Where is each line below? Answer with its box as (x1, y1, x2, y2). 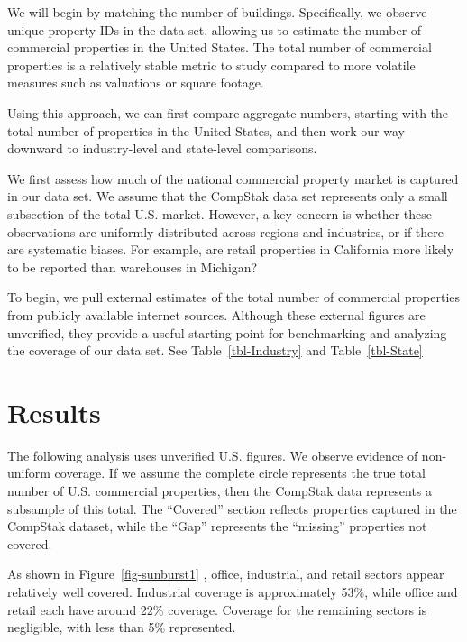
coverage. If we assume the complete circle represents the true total (54, 463, 426, 482)
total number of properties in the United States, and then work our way (7, 121, 405, 140)
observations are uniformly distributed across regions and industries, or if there (7, 222, 444, 241)
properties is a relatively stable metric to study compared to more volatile (7, 55, 416, 74)
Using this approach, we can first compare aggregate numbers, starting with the (7, 103, 449, 122)
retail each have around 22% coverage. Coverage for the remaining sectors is (7, 600, 427, 619)
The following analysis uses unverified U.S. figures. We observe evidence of (7, 445, 418, 464)
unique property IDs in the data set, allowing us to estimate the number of (7, 20, 422, 39)
